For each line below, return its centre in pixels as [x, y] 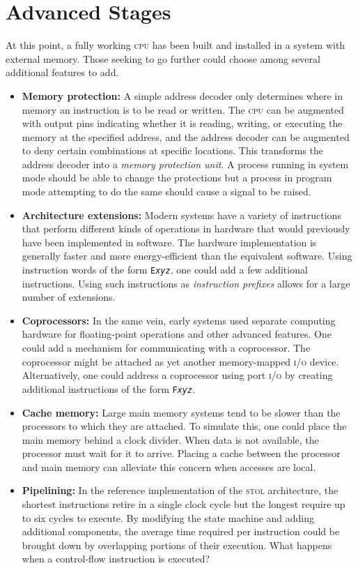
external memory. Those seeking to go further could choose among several [163, 58]
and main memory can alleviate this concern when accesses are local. [169, 466]
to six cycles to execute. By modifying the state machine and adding [168, 517]
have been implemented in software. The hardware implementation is [169, 242]
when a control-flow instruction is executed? [116, 559]
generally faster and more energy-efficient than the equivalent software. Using [187, 256]
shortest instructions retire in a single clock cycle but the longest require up [184, 504]
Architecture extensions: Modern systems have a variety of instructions [181, 215]
